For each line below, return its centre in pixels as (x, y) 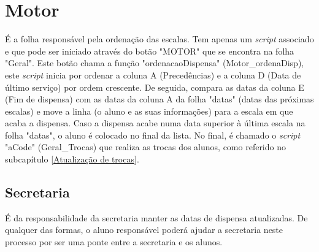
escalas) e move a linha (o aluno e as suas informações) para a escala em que (149, 111)
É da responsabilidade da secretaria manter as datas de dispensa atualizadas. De (156, 217)
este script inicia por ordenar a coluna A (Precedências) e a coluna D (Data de (153, 74)
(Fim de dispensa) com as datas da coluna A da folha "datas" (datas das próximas (159, 99)
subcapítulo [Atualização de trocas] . (72, 159)
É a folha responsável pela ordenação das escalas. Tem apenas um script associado (159, 39)
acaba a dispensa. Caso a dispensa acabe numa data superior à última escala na (155, 123)
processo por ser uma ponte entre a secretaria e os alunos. (114, 242)
